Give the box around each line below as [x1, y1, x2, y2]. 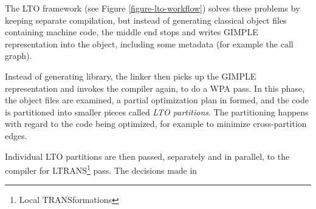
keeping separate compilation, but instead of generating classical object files [5, 13, 287, 26]
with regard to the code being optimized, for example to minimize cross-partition [5, 117, 307, 130]
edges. [5, 129, 27, 142]
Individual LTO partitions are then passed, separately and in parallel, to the [5, 149, 290, 162]
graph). [5, 49, 32, 62]
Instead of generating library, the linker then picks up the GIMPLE [5, 69, 256, 82]
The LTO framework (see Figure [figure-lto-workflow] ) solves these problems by [5, 2, 300, 14]
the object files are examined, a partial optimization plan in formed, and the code [5, 94, 309, 106]
